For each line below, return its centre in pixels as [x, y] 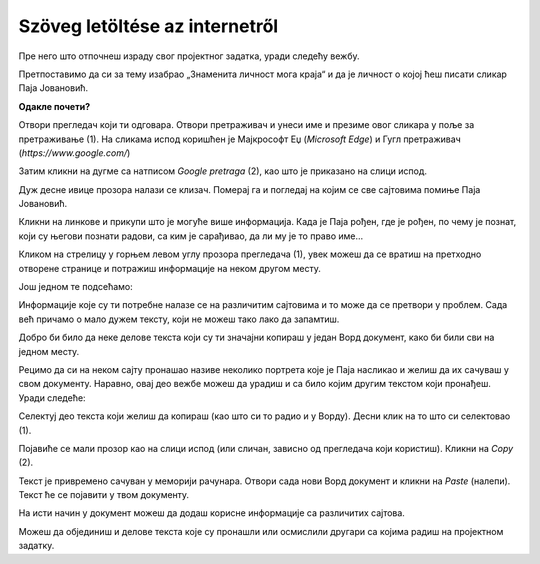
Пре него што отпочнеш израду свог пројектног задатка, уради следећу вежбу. [189, 56]
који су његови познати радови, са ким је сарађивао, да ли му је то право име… [191, 236]
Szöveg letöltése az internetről [148, 26]
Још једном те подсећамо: [76, 287]
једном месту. [49, 351]
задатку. [36, 546]
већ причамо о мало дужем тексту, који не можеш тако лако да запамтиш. [179, 319]
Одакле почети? [54, 106]
